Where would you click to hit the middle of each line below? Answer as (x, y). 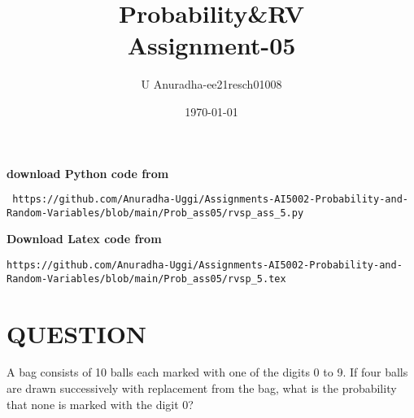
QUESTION (77, 333)
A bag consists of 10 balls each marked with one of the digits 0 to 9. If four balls (207, 372)
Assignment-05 (211, 45)
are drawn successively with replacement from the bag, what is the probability (202, 388)
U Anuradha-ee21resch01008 (211, 84)
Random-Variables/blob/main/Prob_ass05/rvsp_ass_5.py (155, 213)
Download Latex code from (84, 239)
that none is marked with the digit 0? (100, 404)
